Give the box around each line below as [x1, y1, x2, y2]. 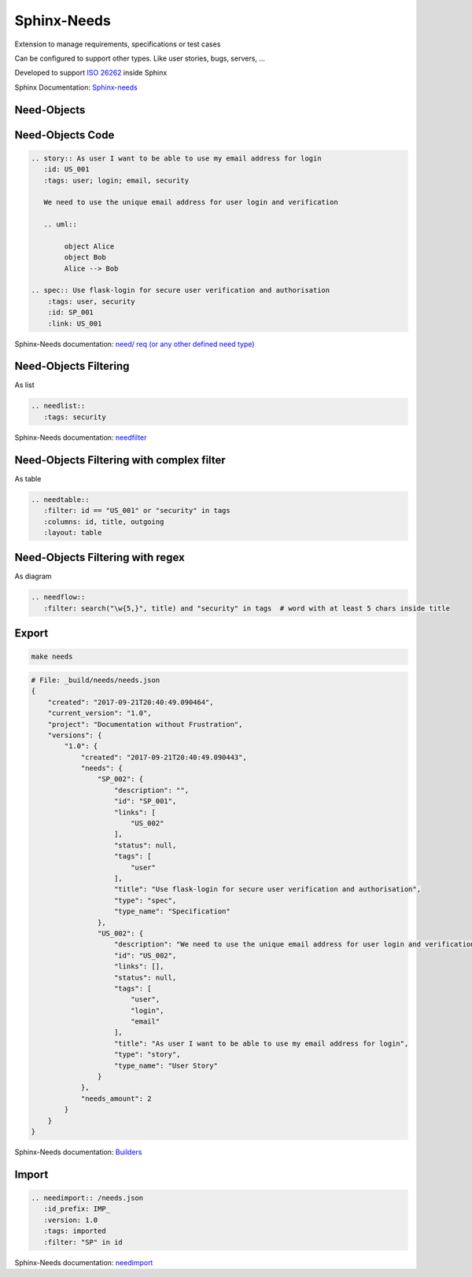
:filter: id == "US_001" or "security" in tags [43, 506, 231, 515]
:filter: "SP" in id [43, 1238, 124, 1246]
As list [14, 380, 35, 389]
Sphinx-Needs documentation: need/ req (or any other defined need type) [14, 339, 255, 349]
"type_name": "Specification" [114, 907, 231, 916]
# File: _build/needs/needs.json [31, 675, 160, 685]
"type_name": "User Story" [114, 1061, 218, 1070]
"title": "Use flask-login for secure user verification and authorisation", [114, 885, 421, 894]
